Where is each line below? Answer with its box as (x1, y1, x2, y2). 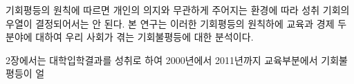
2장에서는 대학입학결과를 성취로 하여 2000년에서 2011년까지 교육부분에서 (6, 52, 318, 67)
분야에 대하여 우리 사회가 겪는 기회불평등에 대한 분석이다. (6, 30, 254, 44)
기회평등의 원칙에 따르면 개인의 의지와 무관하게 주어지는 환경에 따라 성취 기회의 (6, 3, 350, 17)
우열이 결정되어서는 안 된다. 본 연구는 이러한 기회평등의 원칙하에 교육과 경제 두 (6, 16, 347, 30)
